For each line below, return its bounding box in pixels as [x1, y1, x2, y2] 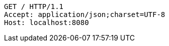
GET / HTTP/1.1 [4, 2, 64, 10]
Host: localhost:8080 [4, 18, 89, 26]
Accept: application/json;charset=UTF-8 [4, 10, 165, 18]
